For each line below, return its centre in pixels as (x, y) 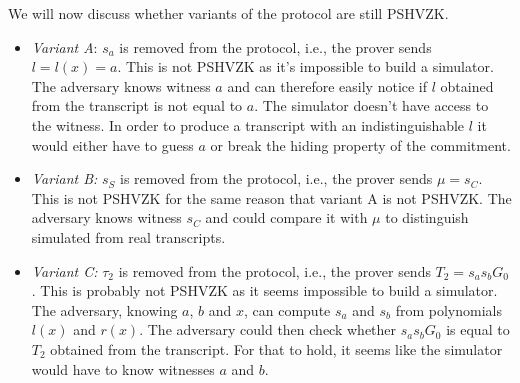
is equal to (478, 329)
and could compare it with (286, 217)
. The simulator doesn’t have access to (371, 105)
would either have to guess (112, 144)
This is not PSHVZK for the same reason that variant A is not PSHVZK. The (271, 197)
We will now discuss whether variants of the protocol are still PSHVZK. (228, 13)
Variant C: (64, 270)
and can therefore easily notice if (327, 85)
